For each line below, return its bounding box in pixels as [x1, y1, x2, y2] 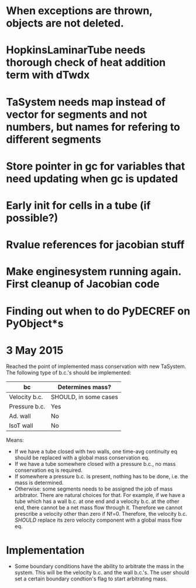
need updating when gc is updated [6, 172, 178, 185]
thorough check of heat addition [6, 56, 166, 69]
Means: [6, 437, 25, 444]
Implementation [6, 543, 85, 557]
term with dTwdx [6, 69, 90, 82]
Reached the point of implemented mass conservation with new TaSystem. [6, 363, 187, 370]
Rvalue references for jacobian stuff [6, 238, 185, 252]
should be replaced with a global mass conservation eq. [14, 454, 150, 461]
